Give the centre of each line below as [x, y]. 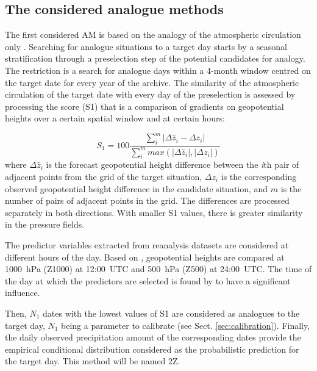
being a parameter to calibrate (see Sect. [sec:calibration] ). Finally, [186, 325]
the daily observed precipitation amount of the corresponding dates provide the [153, 337]
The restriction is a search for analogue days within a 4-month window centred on [158, 70]
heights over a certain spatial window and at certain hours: [115, 118]
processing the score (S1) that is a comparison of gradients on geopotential [144, 106]
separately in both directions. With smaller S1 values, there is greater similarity [154, 212]
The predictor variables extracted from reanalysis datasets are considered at [147, 244]
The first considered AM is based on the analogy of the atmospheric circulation [153, 34]
